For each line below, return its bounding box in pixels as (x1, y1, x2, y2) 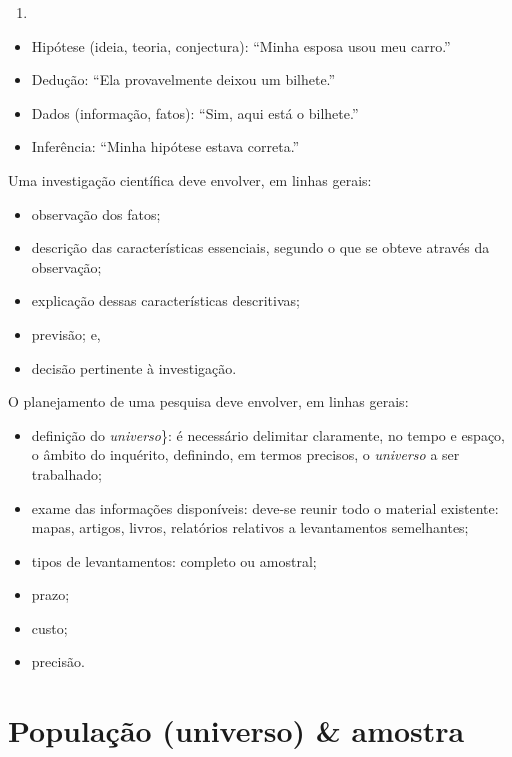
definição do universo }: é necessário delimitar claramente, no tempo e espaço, (31, 424, 506, 445)
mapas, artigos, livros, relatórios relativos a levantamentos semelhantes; (31, 517, 469, 538)
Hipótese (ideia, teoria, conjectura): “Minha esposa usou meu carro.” (31, 35, 451, 56)
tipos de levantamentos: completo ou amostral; (31, 550, 317, 571)
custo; (31, 617, 68, 638)
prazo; (31, 584, 70, 605)
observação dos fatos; (31, 203, 161, 224)
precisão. (31, 651, 85, 672)
